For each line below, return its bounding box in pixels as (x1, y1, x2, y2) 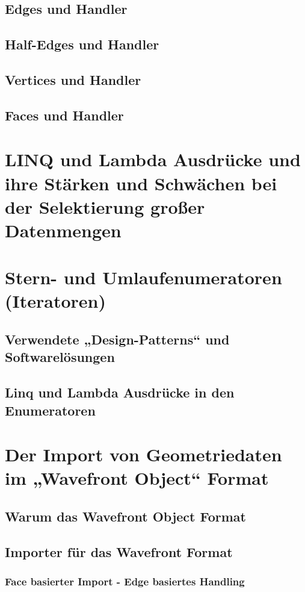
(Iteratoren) (5, 288, 106, 313)
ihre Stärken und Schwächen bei (5, 170, 277, 195)
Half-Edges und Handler (5, 35, 159, 54)
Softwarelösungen (5, 347, 115, 366)
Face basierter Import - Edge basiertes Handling (5, 574, 245, 589)
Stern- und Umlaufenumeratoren (5, 265, 282, 290)
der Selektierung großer (5, 194, 205, 219)
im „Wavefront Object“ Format (5, 466, 269, 490)
